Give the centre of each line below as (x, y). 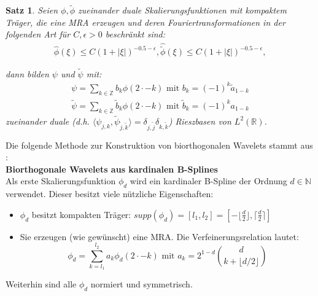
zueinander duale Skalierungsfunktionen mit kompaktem (183, 10)
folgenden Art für (38, 34)
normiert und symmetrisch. (142, 284)
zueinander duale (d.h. (48, 121)
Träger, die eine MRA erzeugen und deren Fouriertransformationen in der (145, 22)
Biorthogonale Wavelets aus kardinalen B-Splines (112, 169)
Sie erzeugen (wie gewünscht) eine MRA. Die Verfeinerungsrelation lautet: (159, 236)
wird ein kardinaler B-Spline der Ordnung (208, 181)
